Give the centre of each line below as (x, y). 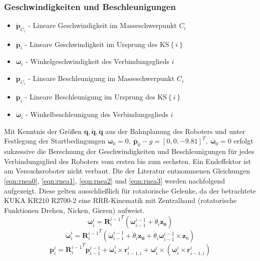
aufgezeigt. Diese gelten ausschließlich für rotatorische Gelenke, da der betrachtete (130, 190)
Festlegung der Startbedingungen (55, 141)
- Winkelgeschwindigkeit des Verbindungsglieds (98, 61)
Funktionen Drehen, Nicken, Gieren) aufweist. (74, 210)
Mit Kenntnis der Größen (43, 131)
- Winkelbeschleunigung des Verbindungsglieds (97, 114)
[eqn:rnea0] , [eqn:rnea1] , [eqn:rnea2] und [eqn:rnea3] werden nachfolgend (114, 181)
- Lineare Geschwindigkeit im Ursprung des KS (97, 44)
